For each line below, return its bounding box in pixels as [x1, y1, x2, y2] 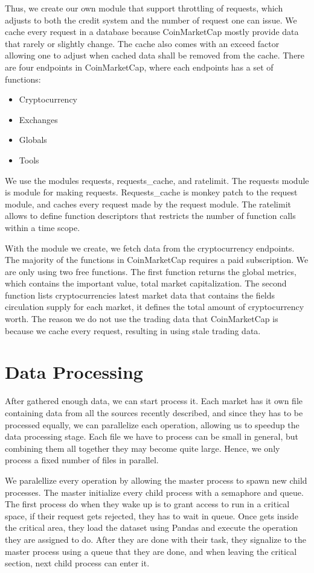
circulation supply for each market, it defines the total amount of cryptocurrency [5, 300, 304, 313]
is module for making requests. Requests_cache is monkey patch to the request [5, 186, 298, 198]
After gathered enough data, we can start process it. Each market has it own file [5, 394, 303, 407]
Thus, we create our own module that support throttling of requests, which [5, 2, 283, 14]
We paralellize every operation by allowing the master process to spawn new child [5, 473, 307, 486]
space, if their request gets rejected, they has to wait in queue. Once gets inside [5, 509, 298, 522]
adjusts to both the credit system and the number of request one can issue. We [5, 13, 297, 26]
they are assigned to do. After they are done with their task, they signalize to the [5, 533, 306, 545]
